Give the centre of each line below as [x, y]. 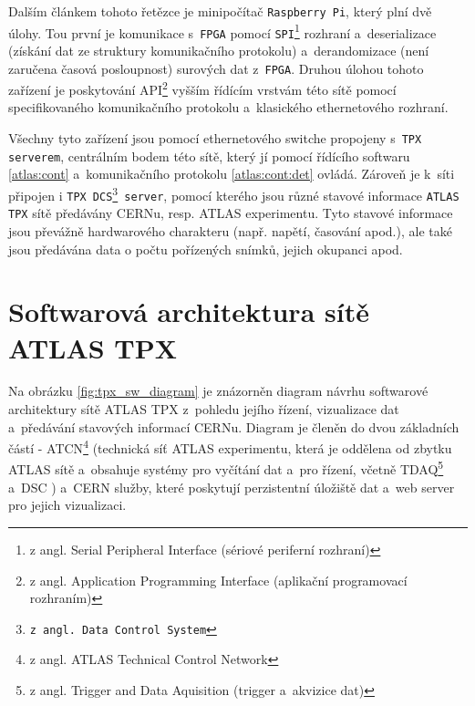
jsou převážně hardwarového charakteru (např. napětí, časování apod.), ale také [230, 230]
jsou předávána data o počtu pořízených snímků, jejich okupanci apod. [206, 249]
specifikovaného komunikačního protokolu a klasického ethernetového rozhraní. [228, 107]
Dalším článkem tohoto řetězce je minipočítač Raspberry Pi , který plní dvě [220, 11]
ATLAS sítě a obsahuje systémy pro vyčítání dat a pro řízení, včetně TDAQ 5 [226, 468]
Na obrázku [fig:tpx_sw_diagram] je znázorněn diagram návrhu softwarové [218, 391]
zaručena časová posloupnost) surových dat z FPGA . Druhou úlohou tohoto [216, 68]
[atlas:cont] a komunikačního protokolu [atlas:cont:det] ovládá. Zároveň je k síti [232, 174]
